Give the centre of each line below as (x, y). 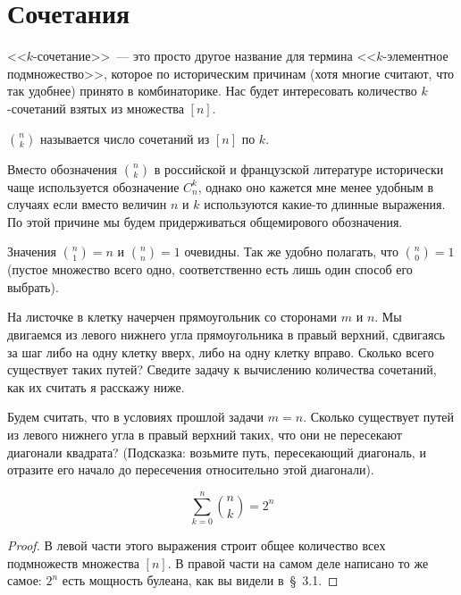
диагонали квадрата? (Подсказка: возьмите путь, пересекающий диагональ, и (217, 452)
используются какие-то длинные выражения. (325, 204)
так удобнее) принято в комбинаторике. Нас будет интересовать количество (212, 91)
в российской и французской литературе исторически (299, 168)
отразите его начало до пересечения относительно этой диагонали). (191, 469)
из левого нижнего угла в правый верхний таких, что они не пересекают (205, 435)
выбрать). (33, 286)
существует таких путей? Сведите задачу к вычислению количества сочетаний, (222, 369)
